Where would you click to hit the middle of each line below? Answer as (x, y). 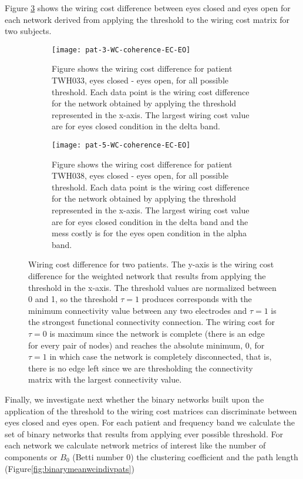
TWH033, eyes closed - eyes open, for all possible (140, 80)
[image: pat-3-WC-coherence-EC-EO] (121, 50)
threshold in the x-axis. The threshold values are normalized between (152, 287)
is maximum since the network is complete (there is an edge (157, 333)
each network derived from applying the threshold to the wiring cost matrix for (147, 19)
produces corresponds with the (197, 299)
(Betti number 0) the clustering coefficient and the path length (185, 456)
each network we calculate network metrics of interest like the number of (135, 445)
